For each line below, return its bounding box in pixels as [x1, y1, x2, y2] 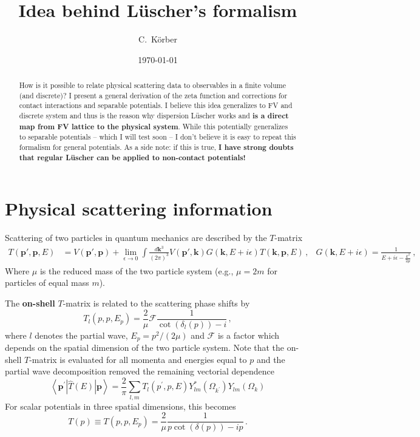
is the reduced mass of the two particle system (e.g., [39, 264, 234, 277]
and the [256, 353, 285, 365]
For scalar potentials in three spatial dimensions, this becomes [5, 399, 236, 412]
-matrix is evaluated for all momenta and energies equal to [29, 353, 247, 365]
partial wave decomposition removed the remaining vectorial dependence [5, 365, 274, 378]
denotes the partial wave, [35, 328, 128, 341]
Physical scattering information [5, 196, 273, 221]
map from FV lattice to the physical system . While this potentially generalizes [19, 121, 288, 132]
